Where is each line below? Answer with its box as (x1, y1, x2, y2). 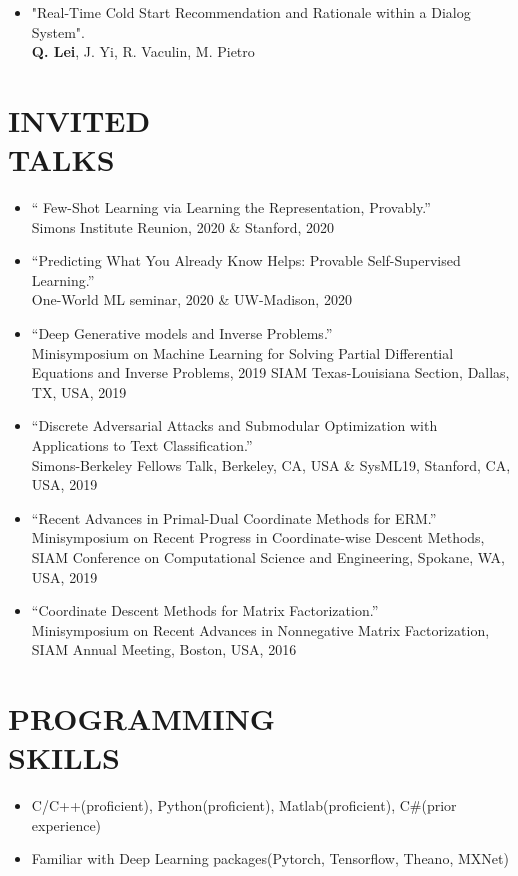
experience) (31, 814, 102, 835)
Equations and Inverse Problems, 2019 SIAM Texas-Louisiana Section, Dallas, (31, 362, 510, 383)
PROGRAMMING (8, 698, 276, 739)
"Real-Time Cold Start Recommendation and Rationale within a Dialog (31, 2, 471, 22)
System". (31, 21, 85, 42)
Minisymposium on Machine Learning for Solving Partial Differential (31, 342, 454, 363)
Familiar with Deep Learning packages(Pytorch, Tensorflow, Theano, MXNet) (31, 848, 509, 869)
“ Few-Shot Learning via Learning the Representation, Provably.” (31, 197, 431, 218)
